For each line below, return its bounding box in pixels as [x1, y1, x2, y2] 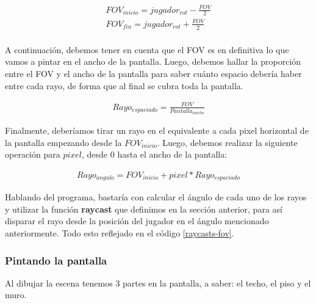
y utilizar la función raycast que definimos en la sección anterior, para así [5, 202, 282, 215]
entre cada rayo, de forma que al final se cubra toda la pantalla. [5, 79, 243, 92]
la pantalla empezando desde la [5, 136, 122, 148]
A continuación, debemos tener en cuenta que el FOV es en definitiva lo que [5, 43, 289, 56]
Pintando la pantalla [5, 252, 107, 268]
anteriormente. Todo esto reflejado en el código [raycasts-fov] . [5, 226, 234, 239]
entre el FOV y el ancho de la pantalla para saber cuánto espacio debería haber [5, 67, 302, 79]
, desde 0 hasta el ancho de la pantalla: [82, 148, 228, 161]
